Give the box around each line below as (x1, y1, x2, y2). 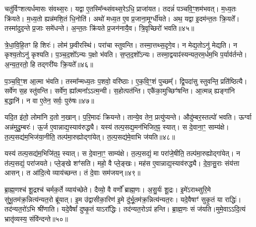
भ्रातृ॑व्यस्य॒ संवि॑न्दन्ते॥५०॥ (4, 213, 68, 224)
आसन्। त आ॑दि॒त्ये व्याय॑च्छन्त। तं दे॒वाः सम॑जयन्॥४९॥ (4, 167, 140, 178)
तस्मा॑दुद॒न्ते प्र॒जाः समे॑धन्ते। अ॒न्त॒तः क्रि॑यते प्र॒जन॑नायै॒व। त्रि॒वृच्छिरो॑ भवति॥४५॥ (4, 23, 194, 33)
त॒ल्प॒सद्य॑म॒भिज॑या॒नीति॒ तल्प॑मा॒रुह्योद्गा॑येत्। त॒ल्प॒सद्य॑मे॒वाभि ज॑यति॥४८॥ (4, 131, 175, 142)
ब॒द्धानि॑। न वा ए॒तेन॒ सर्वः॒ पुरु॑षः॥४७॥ (4, 95, 94, 105)
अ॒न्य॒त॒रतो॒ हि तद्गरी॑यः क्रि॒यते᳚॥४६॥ (4, 59, 93, 69)
